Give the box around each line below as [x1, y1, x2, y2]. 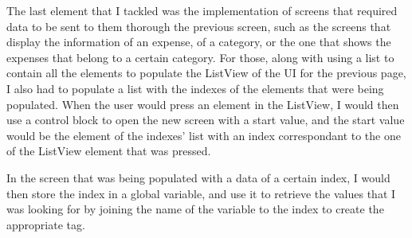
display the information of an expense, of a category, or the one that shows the [6, 33, 391, 50]
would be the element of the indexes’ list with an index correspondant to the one [6, 127, 401, 143]
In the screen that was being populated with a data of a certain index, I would [6, 169, 390, 185]
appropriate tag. [6, 216, 85, 232]
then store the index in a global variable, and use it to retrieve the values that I [6, 185, 396, 201]
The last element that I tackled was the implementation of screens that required [6, 2, 398, 18]
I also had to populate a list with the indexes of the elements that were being [6, 80, 384, 96]
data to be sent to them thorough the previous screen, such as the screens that [6, 18, 391, 34]
